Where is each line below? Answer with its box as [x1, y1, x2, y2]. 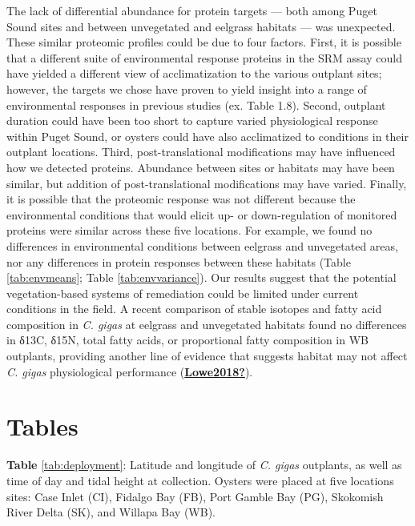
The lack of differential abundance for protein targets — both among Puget [6, 2, 377, 18]
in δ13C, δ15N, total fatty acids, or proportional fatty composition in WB [6, 331, 369, 348]
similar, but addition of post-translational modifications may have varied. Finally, [6, 175, 407, 191]
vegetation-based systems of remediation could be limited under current [6, 284, 359, 301]
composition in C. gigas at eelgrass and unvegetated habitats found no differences [6, 315, 407, 332]
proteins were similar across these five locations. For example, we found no [6, 222, 373, 239]
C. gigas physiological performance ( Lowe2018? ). [6, 363, 253, 379]
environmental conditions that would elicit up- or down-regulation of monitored [6, 206, 397, 223]
